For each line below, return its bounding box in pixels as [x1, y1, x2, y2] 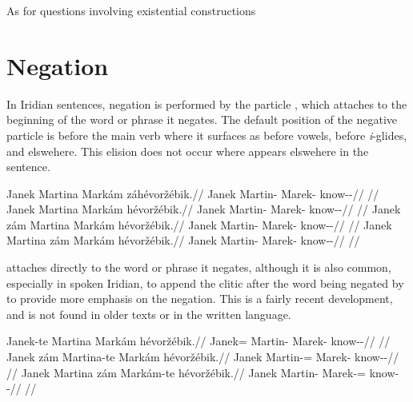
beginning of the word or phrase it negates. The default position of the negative [6, 111, 398, 128]
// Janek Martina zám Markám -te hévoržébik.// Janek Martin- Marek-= [6, 364, 367, 380]
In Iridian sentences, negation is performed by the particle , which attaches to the [6, 95, 407, 112]
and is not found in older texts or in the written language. [6, 305, 291, 322]
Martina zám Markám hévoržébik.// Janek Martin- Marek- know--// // [6, 232, 360, 249]
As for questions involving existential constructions [6, 2, 256, 18]
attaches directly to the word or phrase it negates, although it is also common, [6, 259, 391, 276]
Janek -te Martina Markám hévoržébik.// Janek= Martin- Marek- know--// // [6, 332, 391, 349]
